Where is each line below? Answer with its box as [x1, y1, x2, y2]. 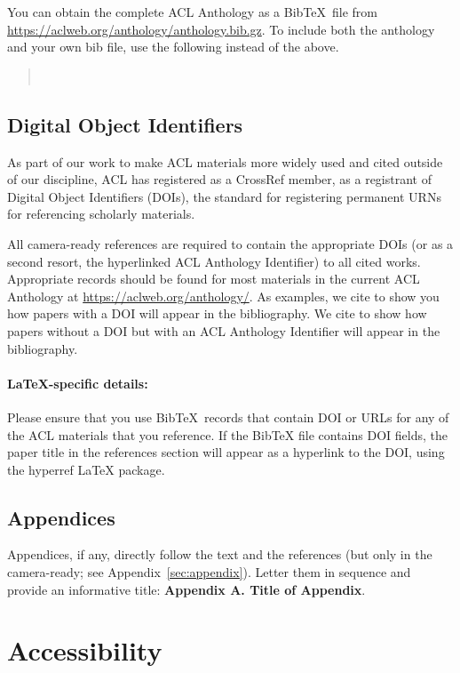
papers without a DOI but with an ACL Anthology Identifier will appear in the [7, 321, 440, 340]
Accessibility [7, 632, 163, 669]
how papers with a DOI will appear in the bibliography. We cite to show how [7, 304, 427, 323]
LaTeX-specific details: [7, 373, 148, 392]
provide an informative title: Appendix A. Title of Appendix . [7, 580, 366, 598]
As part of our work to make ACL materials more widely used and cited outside [7, 152, 443, 171]
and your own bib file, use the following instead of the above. [7, 37, 339, 56]
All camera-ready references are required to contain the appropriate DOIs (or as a [7, 234, 454, 252]
